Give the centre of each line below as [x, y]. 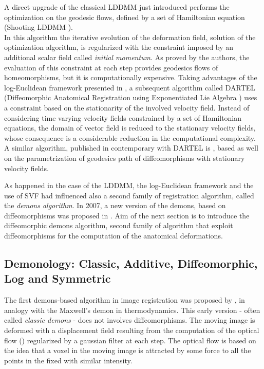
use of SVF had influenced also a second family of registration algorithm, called [129, 195]
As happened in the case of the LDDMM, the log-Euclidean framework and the [129, 185]
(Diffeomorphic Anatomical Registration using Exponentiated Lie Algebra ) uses [131, 97]
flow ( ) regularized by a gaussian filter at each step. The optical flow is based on [130, 340]
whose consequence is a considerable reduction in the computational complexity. [130, 137]
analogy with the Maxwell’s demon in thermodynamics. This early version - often [132, 310]
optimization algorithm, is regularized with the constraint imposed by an [119, 47]
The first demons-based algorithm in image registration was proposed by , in [125, 300]
